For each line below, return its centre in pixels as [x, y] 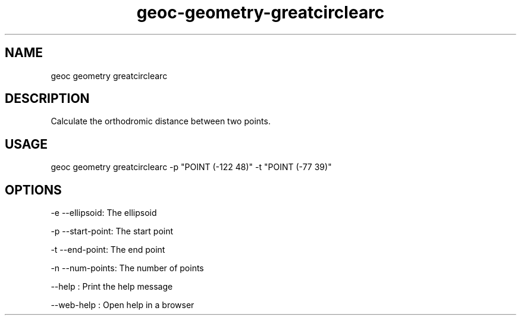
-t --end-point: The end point [108, 250]
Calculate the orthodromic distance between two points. [161, 121]
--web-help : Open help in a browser [123, 305]
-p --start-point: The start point [112, 231]
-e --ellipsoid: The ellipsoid [104, 213]
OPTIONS [33, 190]
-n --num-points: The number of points [127, 268]
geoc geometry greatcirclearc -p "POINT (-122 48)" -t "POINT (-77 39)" [191, 167]
